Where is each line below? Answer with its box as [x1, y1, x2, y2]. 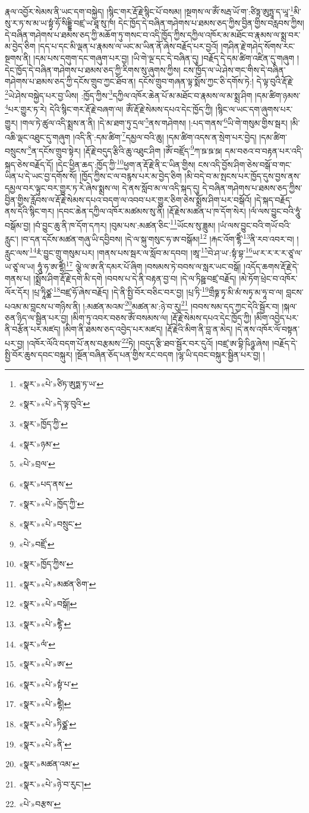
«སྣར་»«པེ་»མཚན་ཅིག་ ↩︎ [18, 577, 96, 590]
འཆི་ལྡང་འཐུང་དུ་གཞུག [5, 130, 71, 143]
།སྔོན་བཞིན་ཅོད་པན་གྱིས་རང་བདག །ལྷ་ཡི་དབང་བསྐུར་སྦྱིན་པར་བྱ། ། [75, 348, 265, 361]
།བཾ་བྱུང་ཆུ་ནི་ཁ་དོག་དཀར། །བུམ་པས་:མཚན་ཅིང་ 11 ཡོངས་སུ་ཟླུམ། [33, 217, 216, 231]
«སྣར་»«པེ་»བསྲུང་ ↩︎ [18, 517, 82, 529]
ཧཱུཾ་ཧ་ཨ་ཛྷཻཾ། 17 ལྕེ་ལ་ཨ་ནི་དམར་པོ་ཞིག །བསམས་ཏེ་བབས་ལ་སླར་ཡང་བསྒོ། [37, 258, 241, 273]
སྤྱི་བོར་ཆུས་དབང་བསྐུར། [5, 348, 72, 361]
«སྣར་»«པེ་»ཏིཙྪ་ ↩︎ [18, 717, 77, 730]
